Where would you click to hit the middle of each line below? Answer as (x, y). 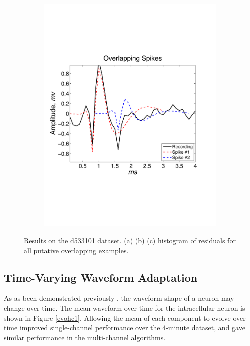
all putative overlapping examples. (76, 250)
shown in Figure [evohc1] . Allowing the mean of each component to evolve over (125, 318)
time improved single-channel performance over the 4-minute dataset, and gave (125, 328)
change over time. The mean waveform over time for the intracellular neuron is (125, 308)
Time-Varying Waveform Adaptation (101, 277)
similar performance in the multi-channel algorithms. (85, 337)
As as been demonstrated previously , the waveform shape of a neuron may (119, 298)
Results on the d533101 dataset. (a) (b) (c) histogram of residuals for (130, 240)
